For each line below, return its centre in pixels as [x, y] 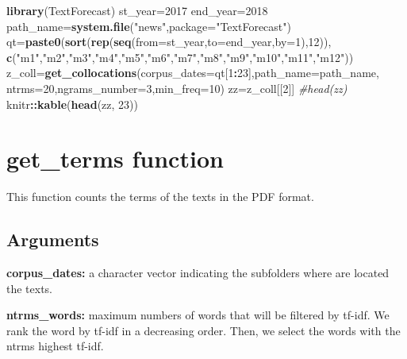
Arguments [53, 239]
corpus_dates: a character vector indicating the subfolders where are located [198, 273]
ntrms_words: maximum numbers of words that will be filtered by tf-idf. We [198, 315]
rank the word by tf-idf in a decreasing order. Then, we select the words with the [203, 330]
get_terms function [115, 158]
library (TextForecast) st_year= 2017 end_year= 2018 [137, 10]
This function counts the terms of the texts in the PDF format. [160, 197]
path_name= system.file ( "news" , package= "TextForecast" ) [149, 26]
